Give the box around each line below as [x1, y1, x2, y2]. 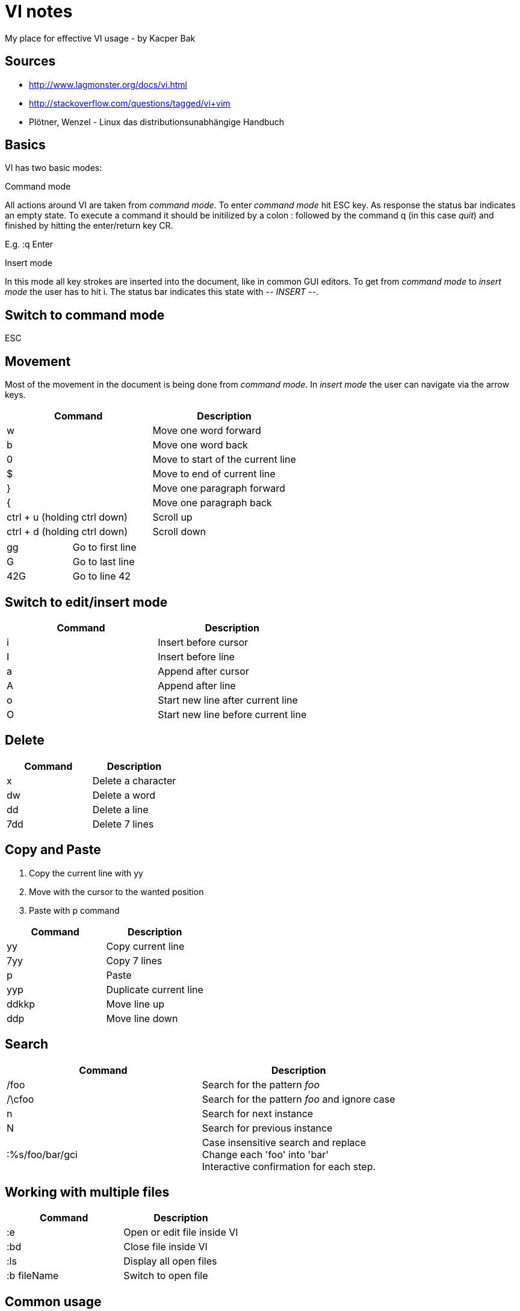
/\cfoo [7, 1092, 34, 1105]
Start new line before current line [158, 708, 307, 721]
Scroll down [152, 525, 206, 538]
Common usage [5, 1294, 102, 1309]
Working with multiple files [5, 1184, 170, 1200]
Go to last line [72, 556, 135, 568]
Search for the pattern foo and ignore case [202, 1092, 395, 1105]
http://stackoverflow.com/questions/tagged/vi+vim [29, 98, 231, 108]
